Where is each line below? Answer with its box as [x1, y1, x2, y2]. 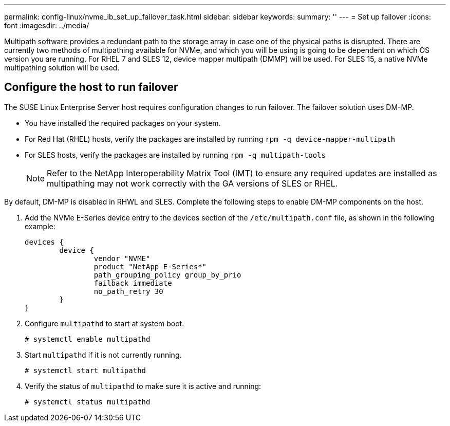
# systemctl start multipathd [25, 366, 146, 375]
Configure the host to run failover [4, 81, 178, 94]
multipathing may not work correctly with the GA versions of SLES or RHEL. [47, 178, 338, 189]
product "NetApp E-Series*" [93, 262, 207, 271]
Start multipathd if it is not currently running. [25, 350, 182, 359]
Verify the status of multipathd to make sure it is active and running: [25, 381, 261, 391]
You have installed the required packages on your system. [25, 118, 221, 127]
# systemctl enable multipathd [25, 335, 151, 343]
